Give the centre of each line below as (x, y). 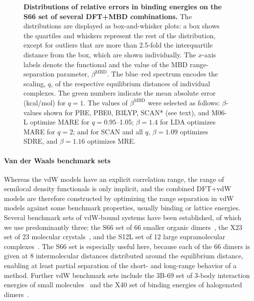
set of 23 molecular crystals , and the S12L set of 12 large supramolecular (115, 237)
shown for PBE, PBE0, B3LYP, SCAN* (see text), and (127, 112)
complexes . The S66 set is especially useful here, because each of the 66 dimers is (127, 246)
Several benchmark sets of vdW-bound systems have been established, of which (123, 217)
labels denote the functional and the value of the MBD (106, 64)
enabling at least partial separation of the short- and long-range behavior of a (120, 265)
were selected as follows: (184, 102)
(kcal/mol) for (45, 102)
